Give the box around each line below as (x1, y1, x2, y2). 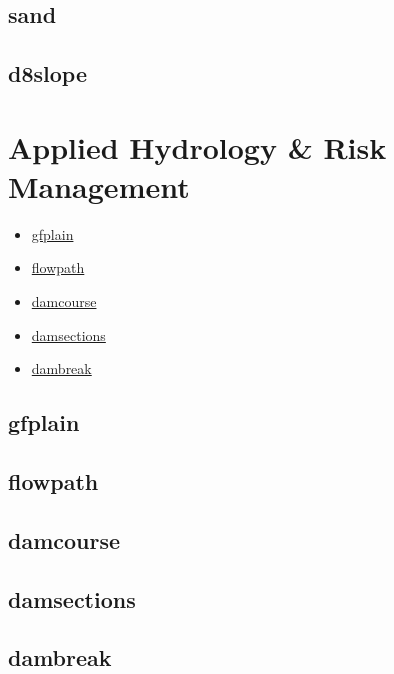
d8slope (8, 58, 87, 89)
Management (8, 165, 190, 206)
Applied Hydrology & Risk (8, 126, 387, 167)
